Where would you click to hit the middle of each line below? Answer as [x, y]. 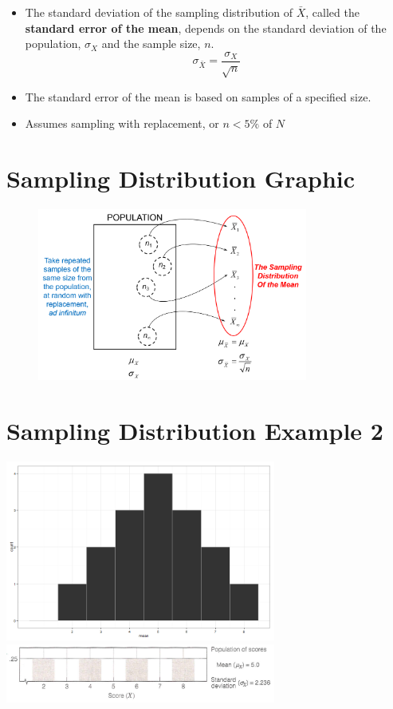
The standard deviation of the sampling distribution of [159, 12]
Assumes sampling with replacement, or [122, 123]
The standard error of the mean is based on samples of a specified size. [198, 96]
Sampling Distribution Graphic [181, 178]
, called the [332, 12]
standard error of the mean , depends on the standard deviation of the [206, 28]
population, [53, 44]
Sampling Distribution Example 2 [195, 430]
